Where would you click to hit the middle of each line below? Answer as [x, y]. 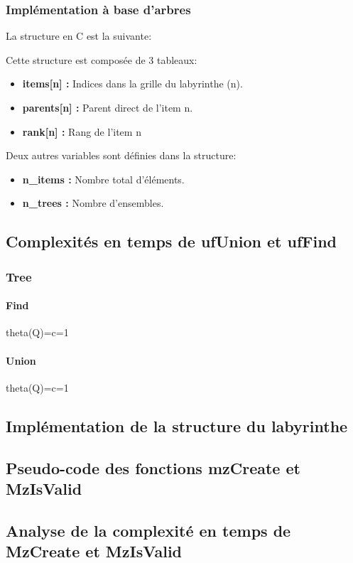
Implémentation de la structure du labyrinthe [177, 425]
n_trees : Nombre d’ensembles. [93, 203]
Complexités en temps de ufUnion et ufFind [171, 241]
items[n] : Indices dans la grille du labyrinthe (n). [132, 84]
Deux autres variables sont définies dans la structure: [121, 155]
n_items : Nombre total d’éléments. [103, 179]
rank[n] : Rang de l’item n [82, 131]
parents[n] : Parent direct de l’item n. [108, 107]
